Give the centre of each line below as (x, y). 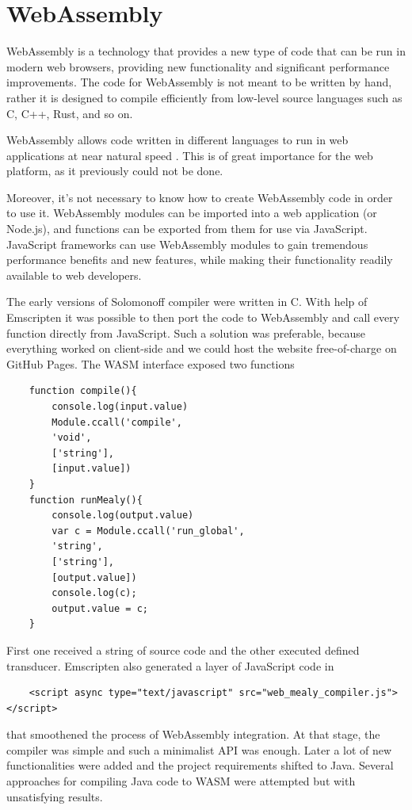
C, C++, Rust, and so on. (70, 113)
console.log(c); (94, 593)
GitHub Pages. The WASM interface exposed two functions (151, 363)
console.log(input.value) (120, 407)
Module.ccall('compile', (117, 422)
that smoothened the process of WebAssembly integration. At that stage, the (193, 734)
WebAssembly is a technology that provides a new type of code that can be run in (206, 51)
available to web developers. (74, 275)
